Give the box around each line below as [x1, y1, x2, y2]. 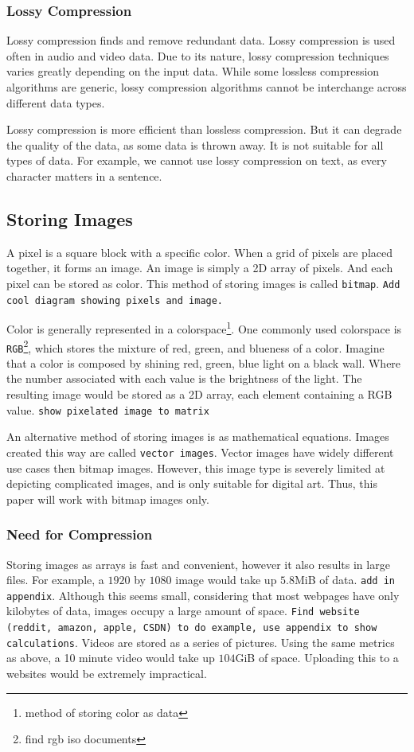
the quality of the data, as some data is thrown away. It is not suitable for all [6, 136, 384, 153]
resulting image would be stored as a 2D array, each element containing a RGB [6, 386, 393, 403]
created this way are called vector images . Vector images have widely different [6, 443, 394, 460]
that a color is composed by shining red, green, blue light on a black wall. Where [6, 354, 401, 371]
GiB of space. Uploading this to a [235, 649, 399, 666]
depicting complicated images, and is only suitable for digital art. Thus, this [6, 475, 377, 492]
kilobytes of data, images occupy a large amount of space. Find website [6, 602, 360, 619]
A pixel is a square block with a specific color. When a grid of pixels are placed [6, 244, 393, 260]
